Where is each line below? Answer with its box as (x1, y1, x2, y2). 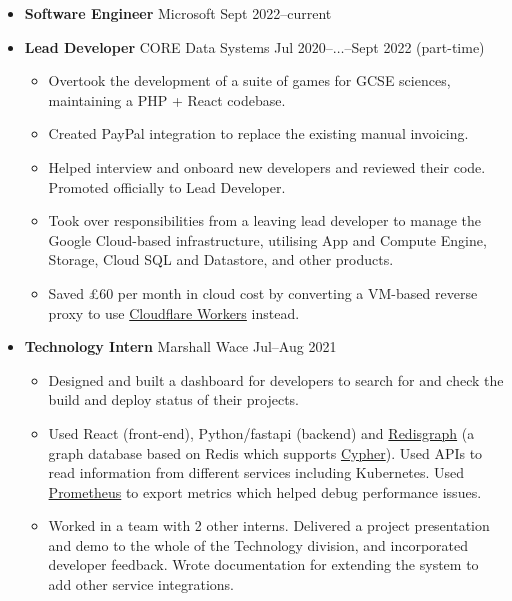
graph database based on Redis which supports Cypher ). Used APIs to (48, 442, 483, 463)
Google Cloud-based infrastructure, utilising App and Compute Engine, (48, 229, 487, 250)
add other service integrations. (48, 574, 234, 595)
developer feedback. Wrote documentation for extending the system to (48, 554, 479, 575)
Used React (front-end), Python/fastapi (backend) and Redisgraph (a (48, 422, 475, 443)
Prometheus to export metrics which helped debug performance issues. (48, 481, 482, 502)
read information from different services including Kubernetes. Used (48, 462, 465, 483)
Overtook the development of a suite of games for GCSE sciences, (48, 70, 451, 91)
